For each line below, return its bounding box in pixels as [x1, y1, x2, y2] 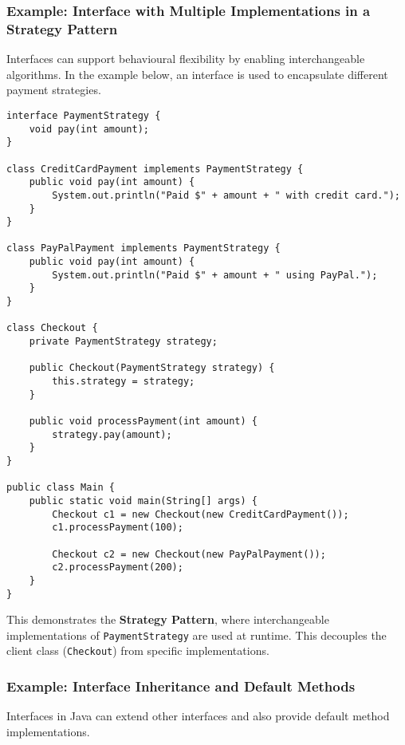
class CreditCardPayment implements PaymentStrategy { [6, 163, 304, 175]
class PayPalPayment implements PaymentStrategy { [6, 242, 281, 254]
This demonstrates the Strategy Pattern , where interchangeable [6, 611, 329, 628]
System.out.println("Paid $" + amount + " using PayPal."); [52, 269, 378, 281]
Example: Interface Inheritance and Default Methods [6, 676, 356, 696]
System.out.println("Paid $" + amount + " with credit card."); [52, 189, 400, 201]
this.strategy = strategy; [52, 376, 195, 388]
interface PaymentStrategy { [6, 109, 161, 121]
